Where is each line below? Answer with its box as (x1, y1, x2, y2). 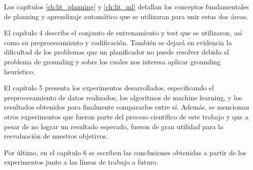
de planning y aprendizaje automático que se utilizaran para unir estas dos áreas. (4, 11, 248, 21)
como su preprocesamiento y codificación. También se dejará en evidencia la (4, 37, 232, 47)
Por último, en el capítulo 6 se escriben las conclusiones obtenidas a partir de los (4, 147, 246, 157)
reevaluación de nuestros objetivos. (4, 131, 108, 141)
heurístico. (4, 66, 35, 76)
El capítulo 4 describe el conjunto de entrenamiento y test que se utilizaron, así (4, 28, 242, 38)
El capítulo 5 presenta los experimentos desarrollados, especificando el (4, 83, 214, 93)
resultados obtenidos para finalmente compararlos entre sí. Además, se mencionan (4, 102, 250, 112)
